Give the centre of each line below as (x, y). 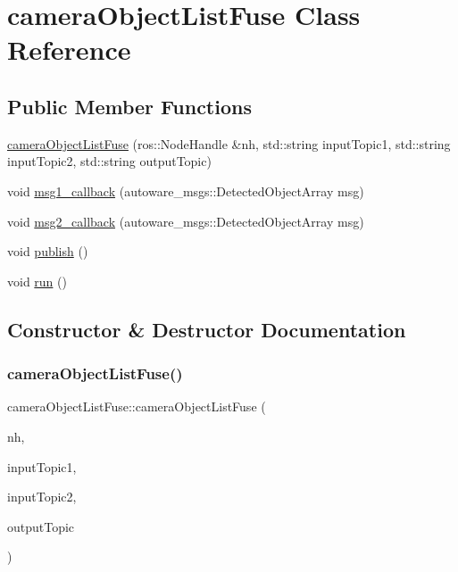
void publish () (48, 251)
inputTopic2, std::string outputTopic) (109, 161)
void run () (37, 281)
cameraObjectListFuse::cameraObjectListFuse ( (137, 406)
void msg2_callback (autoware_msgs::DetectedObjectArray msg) (186, 221)
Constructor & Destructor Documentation (207, 329)
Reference (69, 50)
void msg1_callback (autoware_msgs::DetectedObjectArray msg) (186, 191)
